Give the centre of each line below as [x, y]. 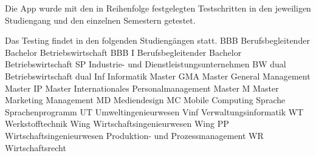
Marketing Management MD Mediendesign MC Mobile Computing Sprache [145, 100]
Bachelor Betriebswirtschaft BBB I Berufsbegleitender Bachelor [123, 52]
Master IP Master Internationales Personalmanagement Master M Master [142, 88]
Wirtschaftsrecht [36, 147]
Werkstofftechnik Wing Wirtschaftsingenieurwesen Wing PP [117, 124]
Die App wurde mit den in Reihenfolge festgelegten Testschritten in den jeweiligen [158, 8]
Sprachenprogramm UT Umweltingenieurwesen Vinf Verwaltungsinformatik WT [154, 111]
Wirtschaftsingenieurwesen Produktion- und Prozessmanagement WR [134, 135]
